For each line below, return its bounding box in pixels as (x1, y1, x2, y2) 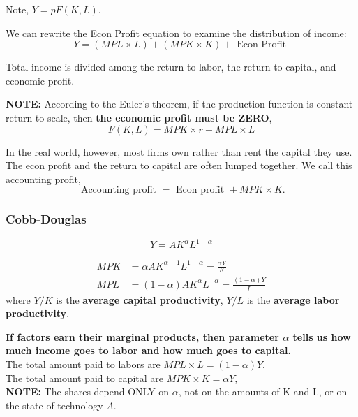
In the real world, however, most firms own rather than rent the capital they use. (6, 144, 352, 159)
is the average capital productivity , (56, 292, 223, 307)
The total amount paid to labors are (6, 356, 161, 371)
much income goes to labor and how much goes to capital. (6, 343, 292, 358)
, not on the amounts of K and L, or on (178, 384, 348, 399)
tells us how (292, 329, 351, 344)
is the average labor (246, 292, 340, 307)
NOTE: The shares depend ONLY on (6, 384, 170, 399)
